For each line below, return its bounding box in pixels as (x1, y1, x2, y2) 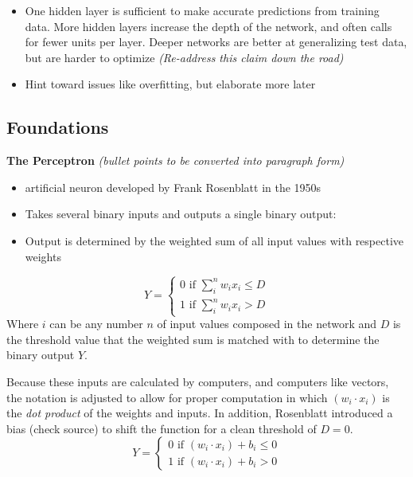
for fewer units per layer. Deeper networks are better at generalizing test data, (25, 33, 407, 50)
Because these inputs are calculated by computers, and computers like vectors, (6, 373, 389, 390)
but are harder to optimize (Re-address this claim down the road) (25, 49, 344, 65)
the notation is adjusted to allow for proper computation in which (6, 389, 328, 405)
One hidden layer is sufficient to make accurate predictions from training (25, 2, 380, 18)
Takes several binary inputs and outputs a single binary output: (25, 205, 337, 222)
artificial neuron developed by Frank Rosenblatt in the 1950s (25, 178, 321, 195)
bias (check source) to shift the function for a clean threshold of (6, 420, 317, 436)
